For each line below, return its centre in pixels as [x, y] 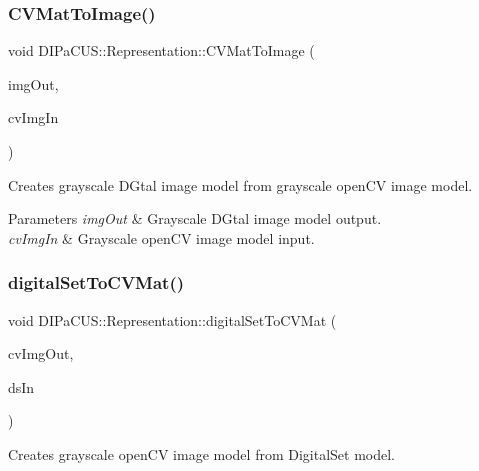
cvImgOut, [41, 353]
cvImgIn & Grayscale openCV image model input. [161, 237]
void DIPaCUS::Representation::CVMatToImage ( [161, 50]
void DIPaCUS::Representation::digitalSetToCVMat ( [172, 319]
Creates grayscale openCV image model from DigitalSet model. [201, 453]
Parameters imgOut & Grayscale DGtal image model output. [195, 218]
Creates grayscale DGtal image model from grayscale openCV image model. [240, 184]
